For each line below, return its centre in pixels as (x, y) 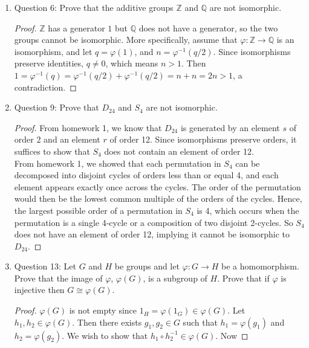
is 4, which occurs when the (248, 210)
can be (248, 163)
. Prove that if (243, 278)
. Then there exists (107, 322)
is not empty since (103, 310)
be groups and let (147, 266)
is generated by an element (230, 127)
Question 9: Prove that (57, 107)
